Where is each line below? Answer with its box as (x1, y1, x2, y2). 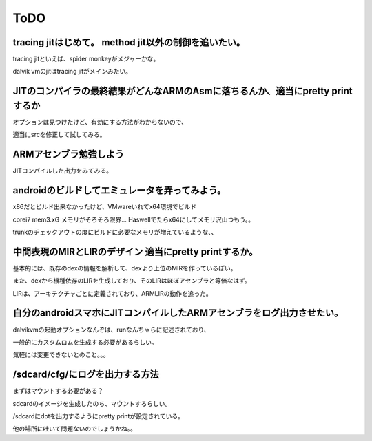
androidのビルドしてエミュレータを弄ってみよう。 (12, 184, 227, 196)
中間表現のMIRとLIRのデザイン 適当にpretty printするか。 (12, 246, 258, 257)
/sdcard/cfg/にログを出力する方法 (12, 369, 160, 380)
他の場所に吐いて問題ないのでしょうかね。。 (12, 424, 137, 433)
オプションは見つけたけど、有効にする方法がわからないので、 (12, 118, 187, 126)
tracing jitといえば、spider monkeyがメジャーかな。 (12, 55, 160, 63)
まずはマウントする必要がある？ (12, 387, 103, 395)
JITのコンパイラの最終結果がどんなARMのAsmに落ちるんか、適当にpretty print (12, 85, 353, 97)
